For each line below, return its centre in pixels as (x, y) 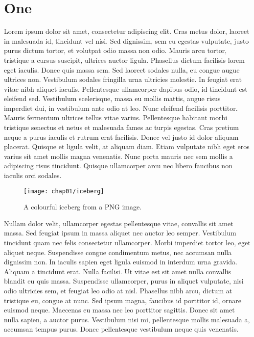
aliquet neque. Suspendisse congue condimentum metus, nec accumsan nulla (118, 252)
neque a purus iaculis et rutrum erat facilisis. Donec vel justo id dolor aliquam (121, 137)
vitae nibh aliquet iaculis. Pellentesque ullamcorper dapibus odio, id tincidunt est (126, 89)
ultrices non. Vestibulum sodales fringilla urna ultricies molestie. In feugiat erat (123, 79)
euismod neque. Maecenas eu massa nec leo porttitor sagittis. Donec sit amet (119, 310)
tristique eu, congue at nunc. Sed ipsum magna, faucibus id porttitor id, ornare (123, 300)
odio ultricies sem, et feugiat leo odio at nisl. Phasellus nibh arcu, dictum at (118, 291)
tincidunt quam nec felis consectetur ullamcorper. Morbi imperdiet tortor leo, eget (127, 243)
